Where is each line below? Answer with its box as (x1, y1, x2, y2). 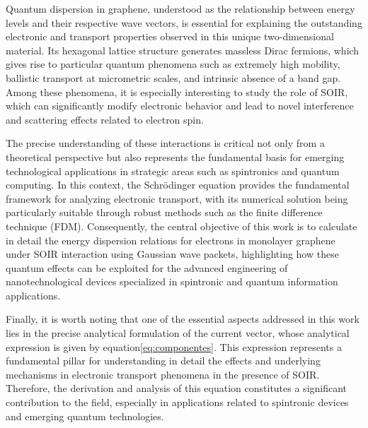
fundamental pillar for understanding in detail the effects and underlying (6, 353, 321, 368)
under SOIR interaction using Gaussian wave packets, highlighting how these (6, 246, 339, 261)
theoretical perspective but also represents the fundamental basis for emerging (6, 149, 345, 164)
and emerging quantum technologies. (6, 408, 164, 423)
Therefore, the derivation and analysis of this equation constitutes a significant (6, 381, 347, 396)
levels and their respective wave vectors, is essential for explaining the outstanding (6, 15, 362, 30)
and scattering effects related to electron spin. (6, 112, 204, 126)
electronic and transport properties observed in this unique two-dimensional (6, 29, 334, 44)
